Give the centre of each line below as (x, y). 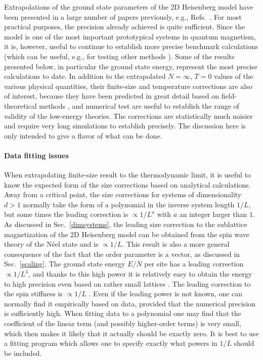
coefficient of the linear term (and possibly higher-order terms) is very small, (123, 323)
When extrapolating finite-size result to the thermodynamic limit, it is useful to (128, 175)
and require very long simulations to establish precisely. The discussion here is (125, 126)
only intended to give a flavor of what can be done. (83, 135)
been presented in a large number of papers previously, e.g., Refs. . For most (123, 16)
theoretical (20, 105)
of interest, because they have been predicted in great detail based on (112, 96)
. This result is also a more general (176, 244)
